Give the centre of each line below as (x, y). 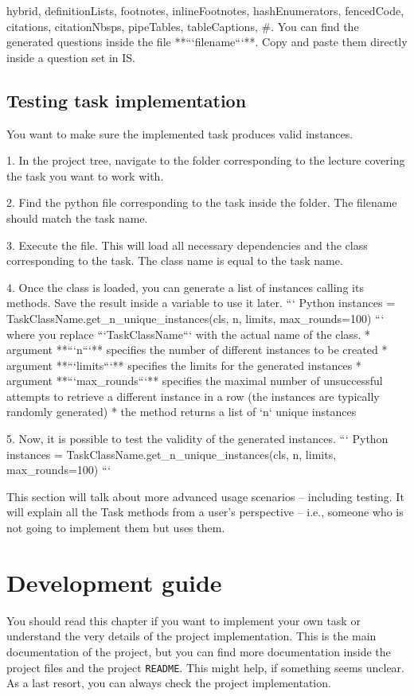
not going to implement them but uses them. (116, 528)
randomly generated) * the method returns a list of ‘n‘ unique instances (182, 412)
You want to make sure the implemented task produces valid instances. (180, 133)
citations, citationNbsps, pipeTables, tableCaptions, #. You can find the (183, 26)
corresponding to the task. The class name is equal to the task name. (175, 261)
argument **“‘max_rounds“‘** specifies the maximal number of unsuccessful (195, 381)
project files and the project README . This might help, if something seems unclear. (206, 667)
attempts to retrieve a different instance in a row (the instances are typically (193, 396)
